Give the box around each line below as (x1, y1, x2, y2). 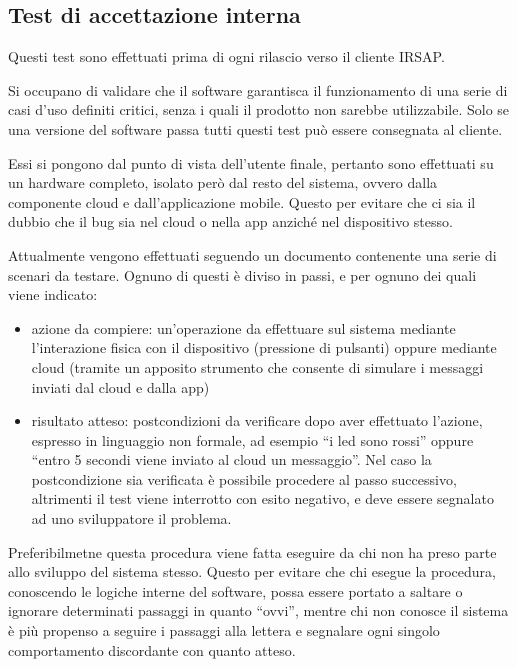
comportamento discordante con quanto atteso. (8, 639, 296, 660)
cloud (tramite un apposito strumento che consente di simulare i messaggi (31, 356, 484, 377)
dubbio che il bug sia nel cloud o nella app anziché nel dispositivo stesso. (8, 211, 453, 232)
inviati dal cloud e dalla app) (31, 376, 210, 397)
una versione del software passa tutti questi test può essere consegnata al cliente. (8, 118, 503, 139)
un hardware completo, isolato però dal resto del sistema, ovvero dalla (8, 172, 438, 193)
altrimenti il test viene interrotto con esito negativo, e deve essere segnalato (31, 488, 494, 509)
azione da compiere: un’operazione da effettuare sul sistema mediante (31, 317, 456, 338)
